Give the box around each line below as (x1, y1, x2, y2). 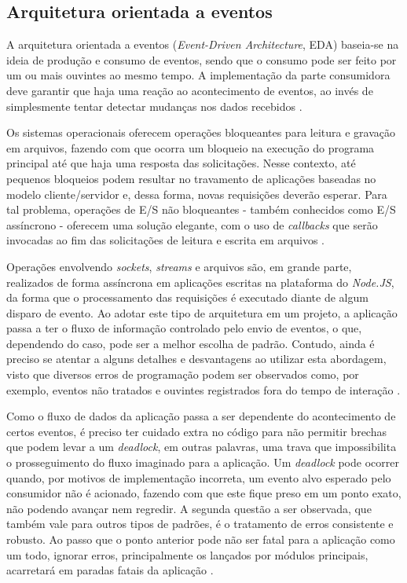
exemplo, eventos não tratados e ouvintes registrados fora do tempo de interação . (6, 381, 401, 398)
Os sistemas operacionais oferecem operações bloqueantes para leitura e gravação (6, 124, 395, 141)
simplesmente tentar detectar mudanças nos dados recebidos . (6, 97, 302, 114)
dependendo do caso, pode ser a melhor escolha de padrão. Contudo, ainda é (6, 335, 375, 351)
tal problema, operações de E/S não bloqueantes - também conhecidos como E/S (6, 201, 396, 218)
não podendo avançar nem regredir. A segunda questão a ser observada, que (6, 500, 372, 516)
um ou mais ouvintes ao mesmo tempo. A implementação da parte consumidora (6, 67, 390, 83)
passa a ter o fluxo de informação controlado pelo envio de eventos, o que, (6, 320, 362, 336)
